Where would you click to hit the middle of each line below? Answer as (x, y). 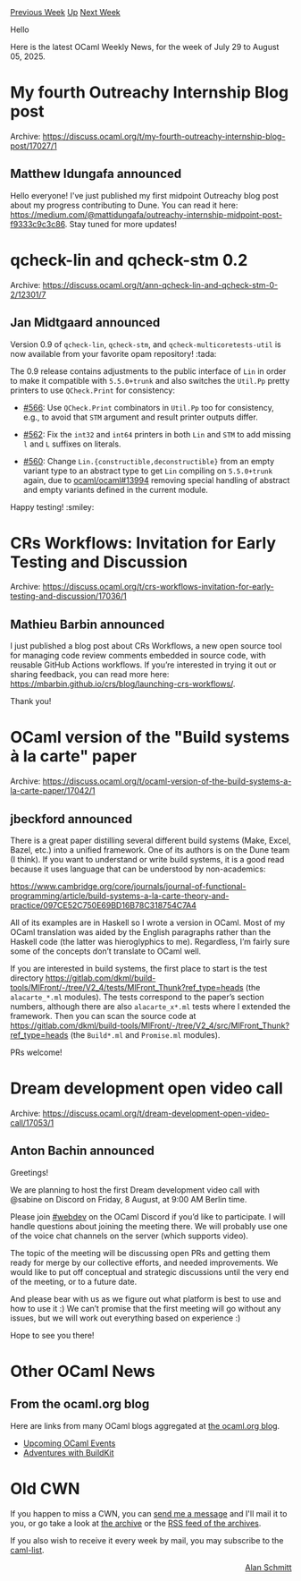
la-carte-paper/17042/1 (53, 791)
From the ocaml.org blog (80, 1404)
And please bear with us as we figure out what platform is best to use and (146, 1298)
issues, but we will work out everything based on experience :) (125, 1318)
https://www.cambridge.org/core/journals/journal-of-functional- (128, 886)
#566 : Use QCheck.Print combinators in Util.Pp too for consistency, (149, 407)
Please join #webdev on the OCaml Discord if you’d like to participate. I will (148, 1216)
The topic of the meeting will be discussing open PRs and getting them (140, 1253)
